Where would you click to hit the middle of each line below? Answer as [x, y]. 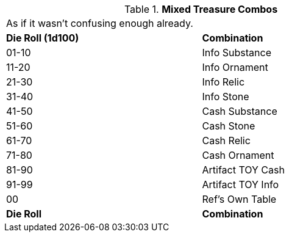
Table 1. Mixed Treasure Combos [201, 9]
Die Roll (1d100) [43, 38]
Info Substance [237, 53]
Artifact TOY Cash [243, 170]
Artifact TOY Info [241, 184]
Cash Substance [240, 111]
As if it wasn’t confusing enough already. [100, 23]
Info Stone [226, 97]
